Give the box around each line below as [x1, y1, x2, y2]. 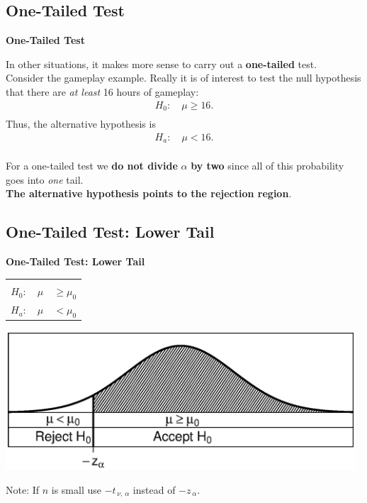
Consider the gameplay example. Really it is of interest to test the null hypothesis [6, 70, 361, 85]
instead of [132, 482, 176, 497]
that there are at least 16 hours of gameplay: [6, 84, 199, 99]
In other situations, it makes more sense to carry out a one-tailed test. [6, 56, 317, 71]
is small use [51, 482, 101, 497]
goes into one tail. [6, 172, 84, 187]
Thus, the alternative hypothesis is [6, 116, 156, 131]
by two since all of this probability [191, 158, 344, 173]
